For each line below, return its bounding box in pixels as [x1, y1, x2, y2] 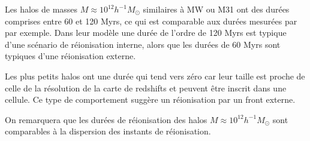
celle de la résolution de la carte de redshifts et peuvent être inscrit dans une [5, 81, 287, 94]
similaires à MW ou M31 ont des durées [143, 3, 290, 15]
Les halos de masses [5, 3, 78, 15]
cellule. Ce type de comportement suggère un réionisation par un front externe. [5, 93, 296, 106]
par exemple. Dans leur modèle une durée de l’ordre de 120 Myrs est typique [5, 26, 287, 39]
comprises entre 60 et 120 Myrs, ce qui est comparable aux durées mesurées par [5, 14, 297, 27]
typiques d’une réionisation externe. [5, 50, 136, 62]
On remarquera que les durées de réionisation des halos [5, 113, 207, 125]
